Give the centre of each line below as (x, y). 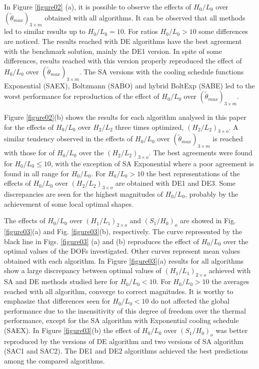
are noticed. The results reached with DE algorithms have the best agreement (123, 41)
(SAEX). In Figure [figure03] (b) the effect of (72, 330)
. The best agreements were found (200, 153)
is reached (228, 139)
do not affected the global (190, 301)
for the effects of (29, 127)
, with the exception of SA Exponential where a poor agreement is (152, 163)
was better (232, 330)
